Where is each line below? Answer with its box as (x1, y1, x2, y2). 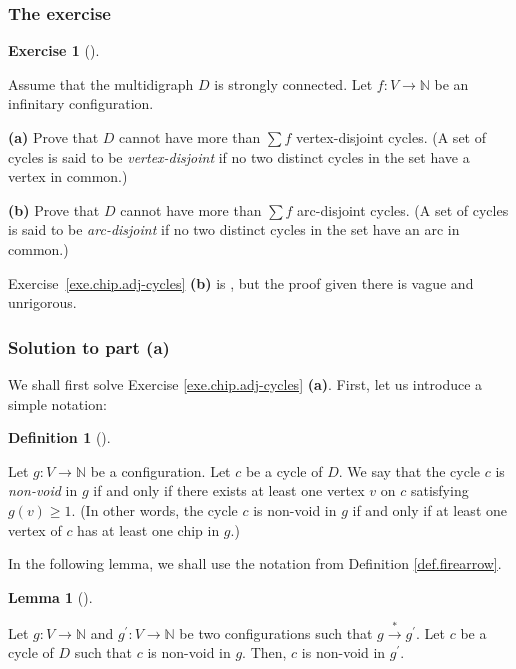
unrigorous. (8, 292, 77, 313)
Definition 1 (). (8, 427, 111, 448)
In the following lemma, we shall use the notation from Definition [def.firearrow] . (8, 553, 502, 574)
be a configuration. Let (90, 460, 231, 481)
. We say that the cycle (338, 460, 480, 481)
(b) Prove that (8, 199, 100, 220)
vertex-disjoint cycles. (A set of (295, 127, 486, 147)
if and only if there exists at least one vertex (93, 480, 365, 501)
